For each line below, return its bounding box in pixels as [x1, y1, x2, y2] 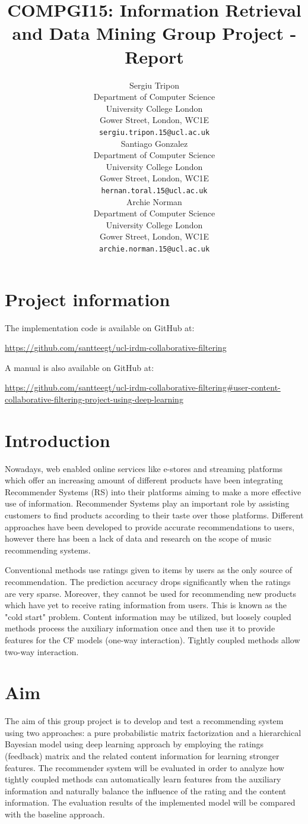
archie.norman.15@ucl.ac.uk [99, 244, 210, 253]
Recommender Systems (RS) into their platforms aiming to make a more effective [5, 485, 301, 498]
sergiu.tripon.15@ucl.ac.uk [99, 128, 210, 137]
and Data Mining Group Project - [12, 21, 297, 45]
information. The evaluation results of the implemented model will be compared [5, 796, 296, 809]
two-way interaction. [5, 645, 79, 658]
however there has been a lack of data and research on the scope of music [5, 532, 272, 545]
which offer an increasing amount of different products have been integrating [5, 474, 283, 486]
